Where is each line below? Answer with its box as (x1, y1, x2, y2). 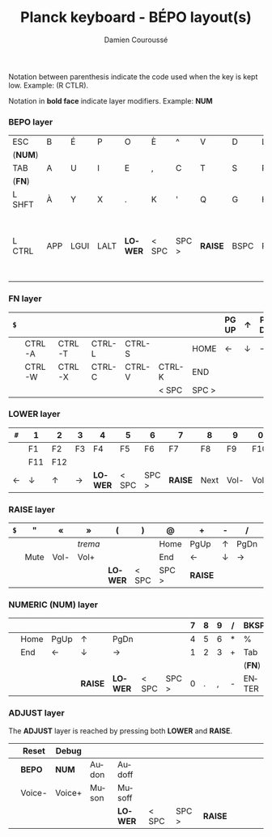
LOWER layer (8, 409, 61, 420)
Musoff (117, 782, 134, 803)
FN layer (8, 293, 42, 304)
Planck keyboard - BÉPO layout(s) (19, 8, 253, 27)
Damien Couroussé (104, 35, 168, 45)
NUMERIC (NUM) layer (8, 599, 99, 610)
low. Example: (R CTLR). (8, 80, 89, 90)
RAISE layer (8, 503, 55, 515)
